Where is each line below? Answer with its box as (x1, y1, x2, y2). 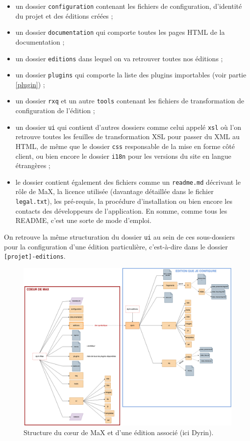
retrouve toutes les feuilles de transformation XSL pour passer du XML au (15, 131, 240, 142)
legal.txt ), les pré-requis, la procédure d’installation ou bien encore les (15, 196, 232, 206)
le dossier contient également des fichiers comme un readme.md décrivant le (15, 176, 241, 187)
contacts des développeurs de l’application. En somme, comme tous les (15, 205, 227, 216)
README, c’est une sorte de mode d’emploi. (15, 215, 151, 225)
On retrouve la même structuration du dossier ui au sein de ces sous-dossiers (4, 231, 235, 242)
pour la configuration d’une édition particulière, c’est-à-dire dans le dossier (4, 241, 228, 251)
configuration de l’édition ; (15, 105, 95, 116)
